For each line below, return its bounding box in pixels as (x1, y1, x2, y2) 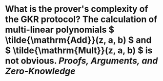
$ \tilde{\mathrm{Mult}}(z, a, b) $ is (5, 45, 153, 56)
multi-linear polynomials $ (5, 24, 115, 35)
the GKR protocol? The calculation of (5, 14, 158, 25)
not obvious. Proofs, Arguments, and (5, 55, 158, 66)
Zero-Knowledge (5, 66, 76, 77)
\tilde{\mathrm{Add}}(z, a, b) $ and (5, 35, 152, 46)
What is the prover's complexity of (5, 3, 148, 15)
